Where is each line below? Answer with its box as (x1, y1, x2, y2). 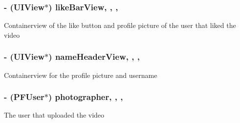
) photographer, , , (48, 91, 123, 103)
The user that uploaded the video (4, 110, 105, 120)
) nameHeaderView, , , (48, 50, 140, 63)
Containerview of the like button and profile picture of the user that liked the (4, 20, 236, 30)
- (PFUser (4, 91, 44, 103)
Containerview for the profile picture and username (4, 70, 157, 80)
